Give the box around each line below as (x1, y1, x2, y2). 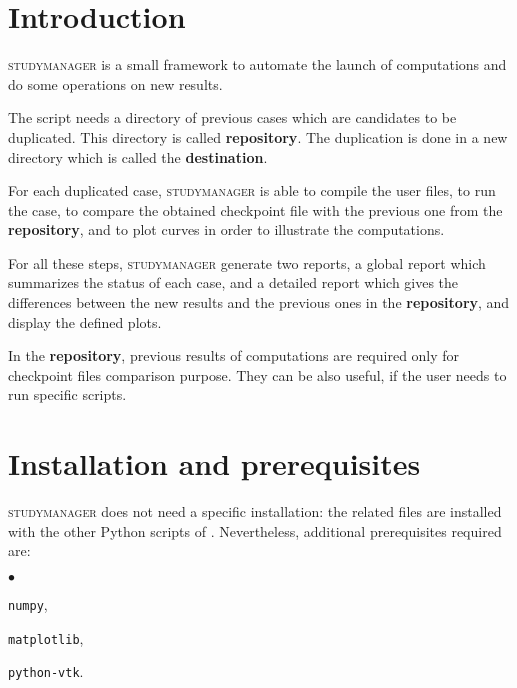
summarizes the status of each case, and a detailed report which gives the (8, 272, 459, 293)
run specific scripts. (8, 384, 127, 405)
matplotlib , (8, 627, 84, 648)
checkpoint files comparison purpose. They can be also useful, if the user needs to (8, 364, 507, 385)
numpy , (8, 593, 48, 614)
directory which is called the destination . (8, 146, 268, 167)
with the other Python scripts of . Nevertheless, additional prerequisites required (8, 520, 502, 541)
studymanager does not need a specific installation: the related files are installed (8, 501, 502, 522)
